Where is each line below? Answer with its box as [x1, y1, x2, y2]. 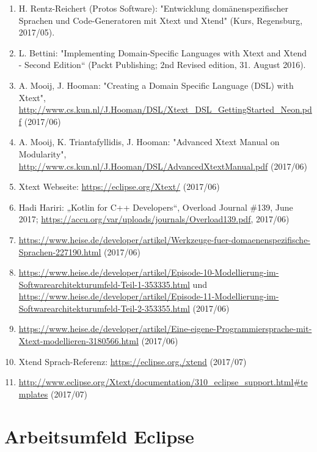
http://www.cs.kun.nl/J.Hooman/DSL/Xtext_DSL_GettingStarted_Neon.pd [18, 103, 312, 116]
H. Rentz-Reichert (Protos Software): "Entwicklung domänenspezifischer [18, 2, 288, 14]
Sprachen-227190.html [18, 245, 101, 258]
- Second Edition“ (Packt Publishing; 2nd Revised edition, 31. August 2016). [18, 58, 306, 71]
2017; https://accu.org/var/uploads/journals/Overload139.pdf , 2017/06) [18, 213, 290, 225]
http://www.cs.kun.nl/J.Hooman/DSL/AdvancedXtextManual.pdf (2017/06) [18, 159, 307, 172]
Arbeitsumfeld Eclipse [4, 423, 194, 448]
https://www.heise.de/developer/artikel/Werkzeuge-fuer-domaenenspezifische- [18, 233, 311, 246]
